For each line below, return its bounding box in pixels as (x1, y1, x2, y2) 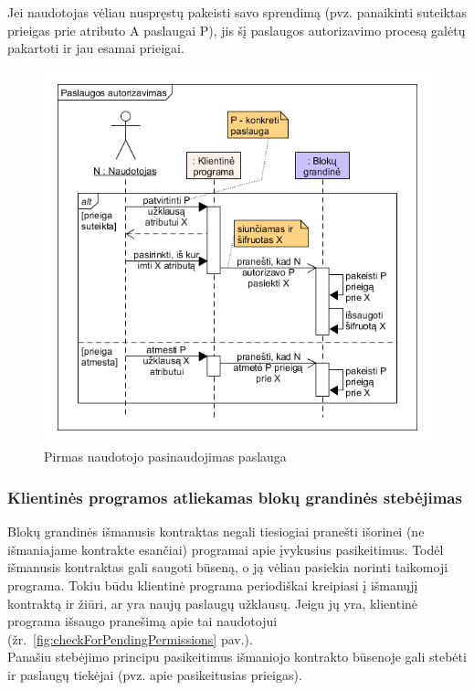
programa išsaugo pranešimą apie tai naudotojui (7, 611, 278, 631)
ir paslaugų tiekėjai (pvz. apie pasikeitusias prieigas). (7, 665, 302, 685)
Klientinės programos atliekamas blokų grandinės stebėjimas (7, 486, 462, 508)
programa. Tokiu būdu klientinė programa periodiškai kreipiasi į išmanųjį (7, 576, 418, 595)
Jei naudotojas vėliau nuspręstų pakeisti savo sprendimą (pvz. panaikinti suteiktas (7, 3, 467, 21)
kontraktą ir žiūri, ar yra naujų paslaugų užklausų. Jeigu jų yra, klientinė (7, 593, 418, 612)
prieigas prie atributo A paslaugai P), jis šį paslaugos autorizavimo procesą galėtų (7, 20, 466, 39)
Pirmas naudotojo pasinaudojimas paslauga (44, 447, 287, 466)
